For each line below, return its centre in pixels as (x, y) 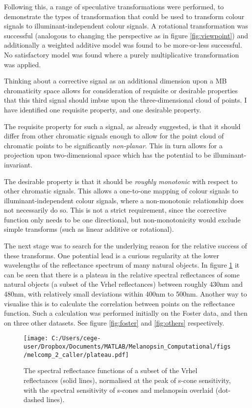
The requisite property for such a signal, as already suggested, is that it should (122, 126)
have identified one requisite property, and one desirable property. (103, 109)
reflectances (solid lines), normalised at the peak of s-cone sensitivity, (127, 380)
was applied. (23, 64)
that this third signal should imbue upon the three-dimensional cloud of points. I (126, 100)
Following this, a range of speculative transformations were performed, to (114, 6)
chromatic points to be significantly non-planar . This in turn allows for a (113, 145)
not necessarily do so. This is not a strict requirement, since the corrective (115, 210)
